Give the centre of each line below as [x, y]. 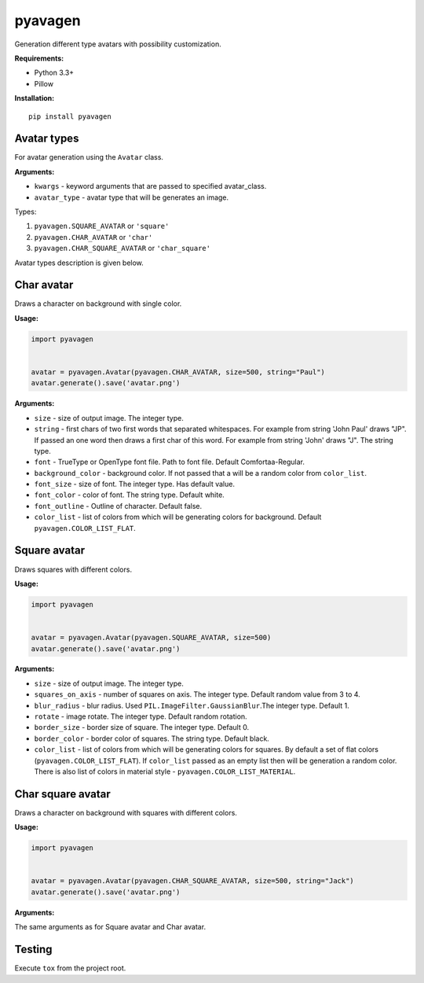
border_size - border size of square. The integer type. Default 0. [142, 727]
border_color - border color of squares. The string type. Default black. [152, 738]
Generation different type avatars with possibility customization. [118, 44]
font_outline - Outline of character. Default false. [118, 506]
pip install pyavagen [70, 116]
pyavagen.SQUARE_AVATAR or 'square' [102, 226]
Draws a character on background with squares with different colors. [126, 812]
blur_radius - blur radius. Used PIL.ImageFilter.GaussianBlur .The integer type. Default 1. [192, 705]
